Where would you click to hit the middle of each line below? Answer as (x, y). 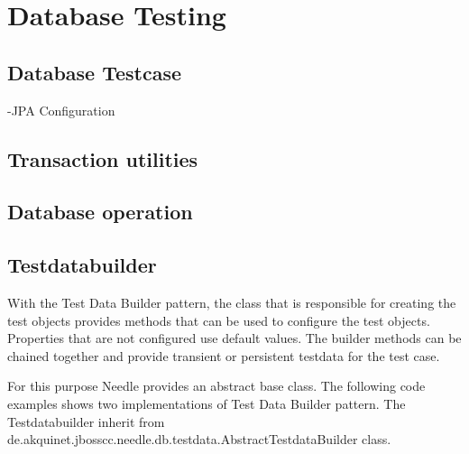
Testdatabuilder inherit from (86, 421)
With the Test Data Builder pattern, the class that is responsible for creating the (232, 302)
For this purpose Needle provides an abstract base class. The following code (216, 386)
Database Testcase (95, 72)
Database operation (100, 212)
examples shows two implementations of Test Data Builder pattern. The (207, 403)
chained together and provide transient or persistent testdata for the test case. (224, 355)
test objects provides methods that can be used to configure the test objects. (219, 320)
